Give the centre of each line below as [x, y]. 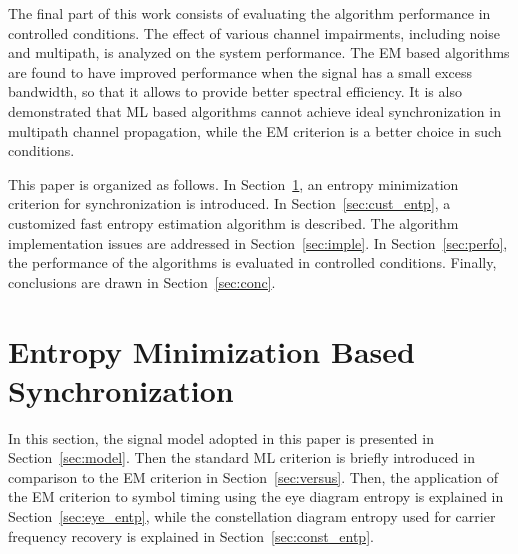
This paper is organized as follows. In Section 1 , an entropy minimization [233, 183]
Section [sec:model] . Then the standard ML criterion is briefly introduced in [241, 457]
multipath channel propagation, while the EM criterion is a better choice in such [255, 130]
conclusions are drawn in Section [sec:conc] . [142, 281]
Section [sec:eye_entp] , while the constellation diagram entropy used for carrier [252, 516]
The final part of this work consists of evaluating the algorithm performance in [249, 13]
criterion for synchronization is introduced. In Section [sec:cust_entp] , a [229, 203]
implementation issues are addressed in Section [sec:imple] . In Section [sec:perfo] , [258, 242]
